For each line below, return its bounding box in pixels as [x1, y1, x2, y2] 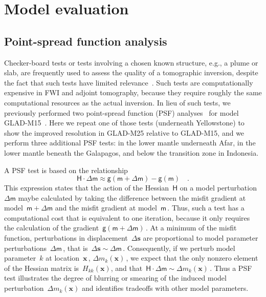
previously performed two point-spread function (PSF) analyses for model [4, 107, 239, 118]
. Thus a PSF [210, 262, 252, 273]
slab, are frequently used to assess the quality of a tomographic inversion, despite [4, 67, 258, 78]
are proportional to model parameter [143, 232, 258, 243]
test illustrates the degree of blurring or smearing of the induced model [4, 272, 227, 283]
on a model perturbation [180, 182, 257, 193]
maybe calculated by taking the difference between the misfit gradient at [18, 192, 246, 203]
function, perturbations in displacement [4, 232, 128, 243]
